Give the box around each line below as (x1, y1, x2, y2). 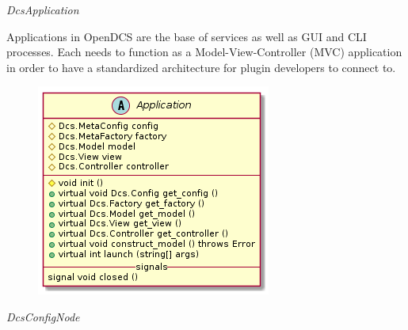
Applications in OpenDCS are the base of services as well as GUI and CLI (6, 28, 367, 44)
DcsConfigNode (6, 308, 80, 324)
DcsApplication (6, 2, 79, 17)
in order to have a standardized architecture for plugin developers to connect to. (6, 59, 396, 75)
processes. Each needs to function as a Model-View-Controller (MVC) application (6, 44, 402, 60)
